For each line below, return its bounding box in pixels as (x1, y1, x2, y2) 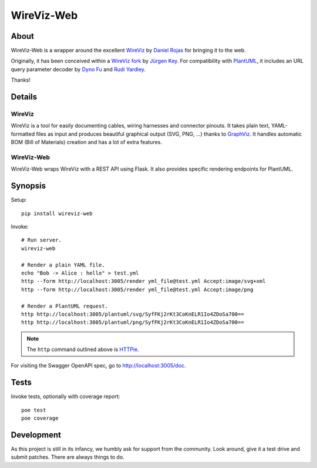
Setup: (11, 196, 27, 203)
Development (11, 430, 62, 440)
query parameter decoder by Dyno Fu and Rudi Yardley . (11, 65, 146, 73)
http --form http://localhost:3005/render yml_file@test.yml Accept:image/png (21, 286, 254, 293)
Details (11, 92, 38, 102)
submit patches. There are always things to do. (11, 453, 124, 461)
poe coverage (21, 415, 59, 422)
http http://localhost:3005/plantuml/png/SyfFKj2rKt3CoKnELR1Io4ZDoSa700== (21, 319, 244, 326)
